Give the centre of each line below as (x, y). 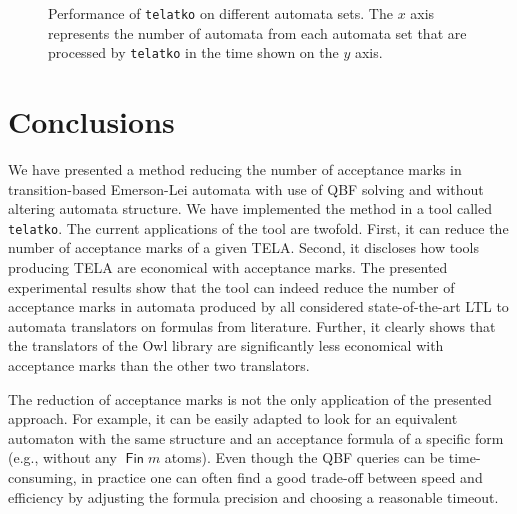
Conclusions (91, 121)
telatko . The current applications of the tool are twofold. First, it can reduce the (258, 227)
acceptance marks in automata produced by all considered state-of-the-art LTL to (258, 306)
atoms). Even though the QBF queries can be (304, 457)
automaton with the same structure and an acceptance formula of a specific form (256, 437)
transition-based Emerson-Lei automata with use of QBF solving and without (246, 188)
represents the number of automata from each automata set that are (257, 32)
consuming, (42, 477)
